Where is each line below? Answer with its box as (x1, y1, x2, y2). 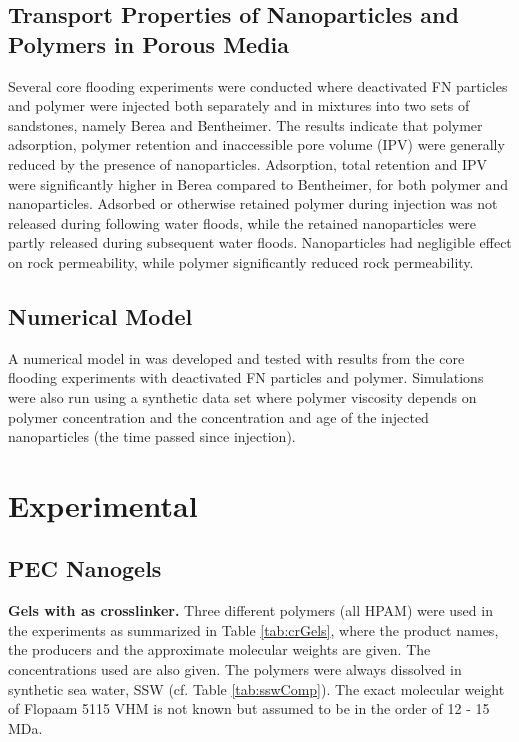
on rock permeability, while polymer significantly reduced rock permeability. (8, 251, 474, 272)
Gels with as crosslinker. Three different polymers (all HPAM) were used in (8, 600, 493, 621)
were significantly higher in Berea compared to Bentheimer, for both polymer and (8, 173, 509, 194)
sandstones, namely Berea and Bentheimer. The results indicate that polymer (8, 114, 483, 135)
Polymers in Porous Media (8, 28, 290, 59)
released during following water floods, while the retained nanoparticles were (8, 212, 476, 233)
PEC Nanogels (8, 553, 162, 584)
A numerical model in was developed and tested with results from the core (8, 347, 465, 368)
